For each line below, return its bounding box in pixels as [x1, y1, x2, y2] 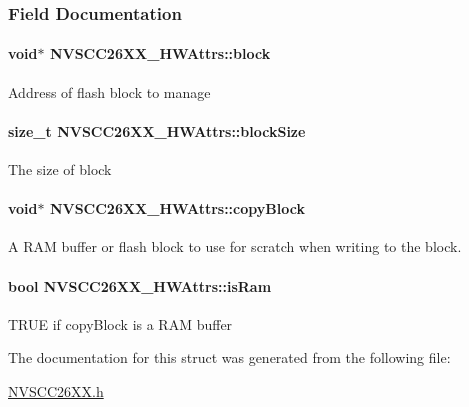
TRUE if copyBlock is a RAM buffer [8, 313, 233, 334]
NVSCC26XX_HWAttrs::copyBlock [49, 198, 305, 219]
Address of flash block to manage [8, 81, 211, 102]
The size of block [8, 159, 112, 180]
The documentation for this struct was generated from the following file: [8, 347, 451, 368]
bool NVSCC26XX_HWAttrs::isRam [8, 275, 272, 296]
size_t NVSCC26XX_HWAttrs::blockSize [8, 120, 306, 141]
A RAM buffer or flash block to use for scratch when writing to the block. [8, 236, 462, 257]
